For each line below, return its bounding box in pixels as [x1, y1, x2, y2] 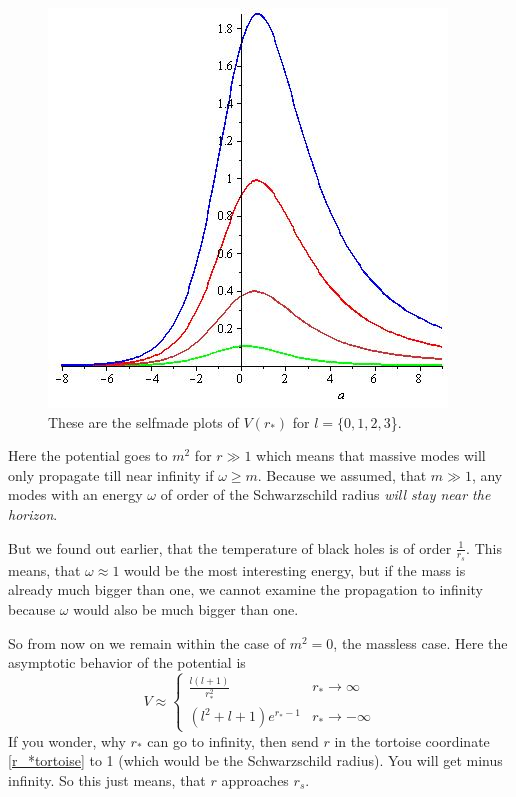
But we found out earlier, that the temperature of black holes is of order [8, 537, 452, 558]
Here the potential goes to [8, 445, 168, 466]
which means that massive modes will [256, 445, 486, 466]
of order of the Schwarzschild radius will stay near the [160, 484, 491, 505]
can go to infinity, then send [147, 730, 319, 751]
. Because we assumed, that [257, 464, 427, 485]
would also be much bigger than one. [73, 598, 299, 619]
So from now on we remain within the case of [8, 632, 286, 653]
